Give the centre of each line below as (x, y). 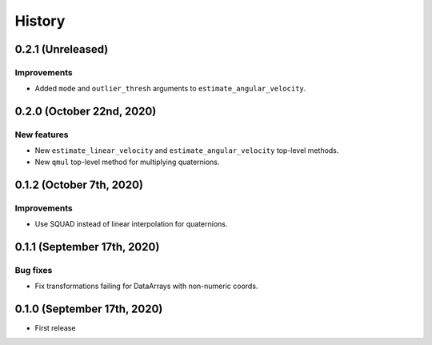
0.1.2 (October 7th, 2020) (79, 185)
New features (42, 134)
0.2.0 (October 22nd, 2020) (86, 112)
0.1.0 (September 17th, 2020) (89, 309)
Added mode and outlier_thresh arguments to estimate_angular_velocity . (170, 89)
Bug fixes (34, 270)
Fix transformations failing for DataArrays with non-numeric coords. (146, 286)
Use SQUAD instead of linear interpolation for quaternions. (131, 224)
